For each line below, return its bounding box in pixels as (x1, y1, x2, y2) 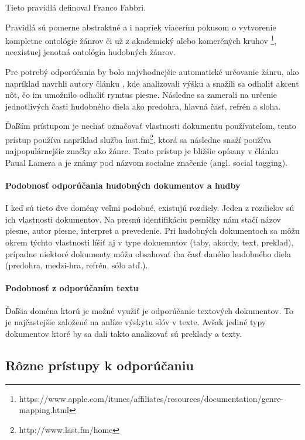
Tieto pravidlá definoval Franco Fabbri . (5, 1, 146, 13)
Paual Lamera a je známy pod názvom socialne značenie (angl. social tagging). (5, 156, 288, 168)
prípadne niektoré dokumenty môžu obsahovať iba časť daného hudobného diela (5, 247, 291, 260)
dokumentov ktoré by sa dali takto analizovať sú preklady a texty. (5, 327, 242, 339)
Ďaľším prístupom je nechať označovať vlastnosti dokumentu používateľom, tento (5, 120, 296, 132)
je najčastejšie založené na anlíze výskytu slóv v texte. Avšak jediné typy (5, 316, 266, 328)
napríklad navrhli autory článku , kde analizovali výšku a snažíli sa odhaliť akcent (5, 77, 299, 89)
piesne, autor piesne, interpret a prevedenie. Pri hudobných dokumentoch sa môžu (5, 224, 300, 237)
